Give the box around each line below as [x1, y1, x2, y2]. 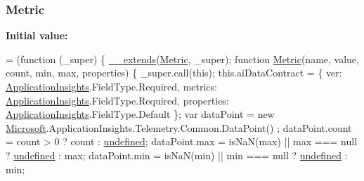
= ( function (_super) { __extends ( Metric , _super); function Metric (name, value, [6, 51, 359, 66]
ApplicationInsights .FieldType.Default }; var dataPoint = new [6, 107, 275, 121]
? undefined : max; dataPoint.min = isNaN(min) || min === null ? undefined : [6, 147, 348, 162]
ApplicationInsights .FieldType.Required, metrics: [6, 79, 217, 93]
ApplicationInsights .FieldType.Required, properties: [6, 93, 229, 107]
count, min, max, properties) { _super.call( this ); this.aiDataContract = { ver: [6, 65, 342, 80]
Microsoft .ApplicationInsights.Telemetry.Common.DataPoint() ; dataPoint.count [6, 120, 352, 135]
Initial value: [6, 28, 68, 43]
